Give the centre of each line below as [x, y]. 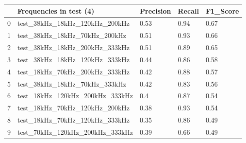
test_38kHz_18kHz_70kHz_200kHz [72, 35]
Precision [156, 10]
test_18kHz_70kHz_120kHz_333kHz [74, 120]
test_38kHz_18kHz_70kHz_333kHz [72, 83]
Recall [188, 10]
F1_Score [222, 10]
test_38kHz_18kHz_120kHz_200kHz [74, 23]
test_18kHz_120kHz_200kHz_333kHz [75, 96]
